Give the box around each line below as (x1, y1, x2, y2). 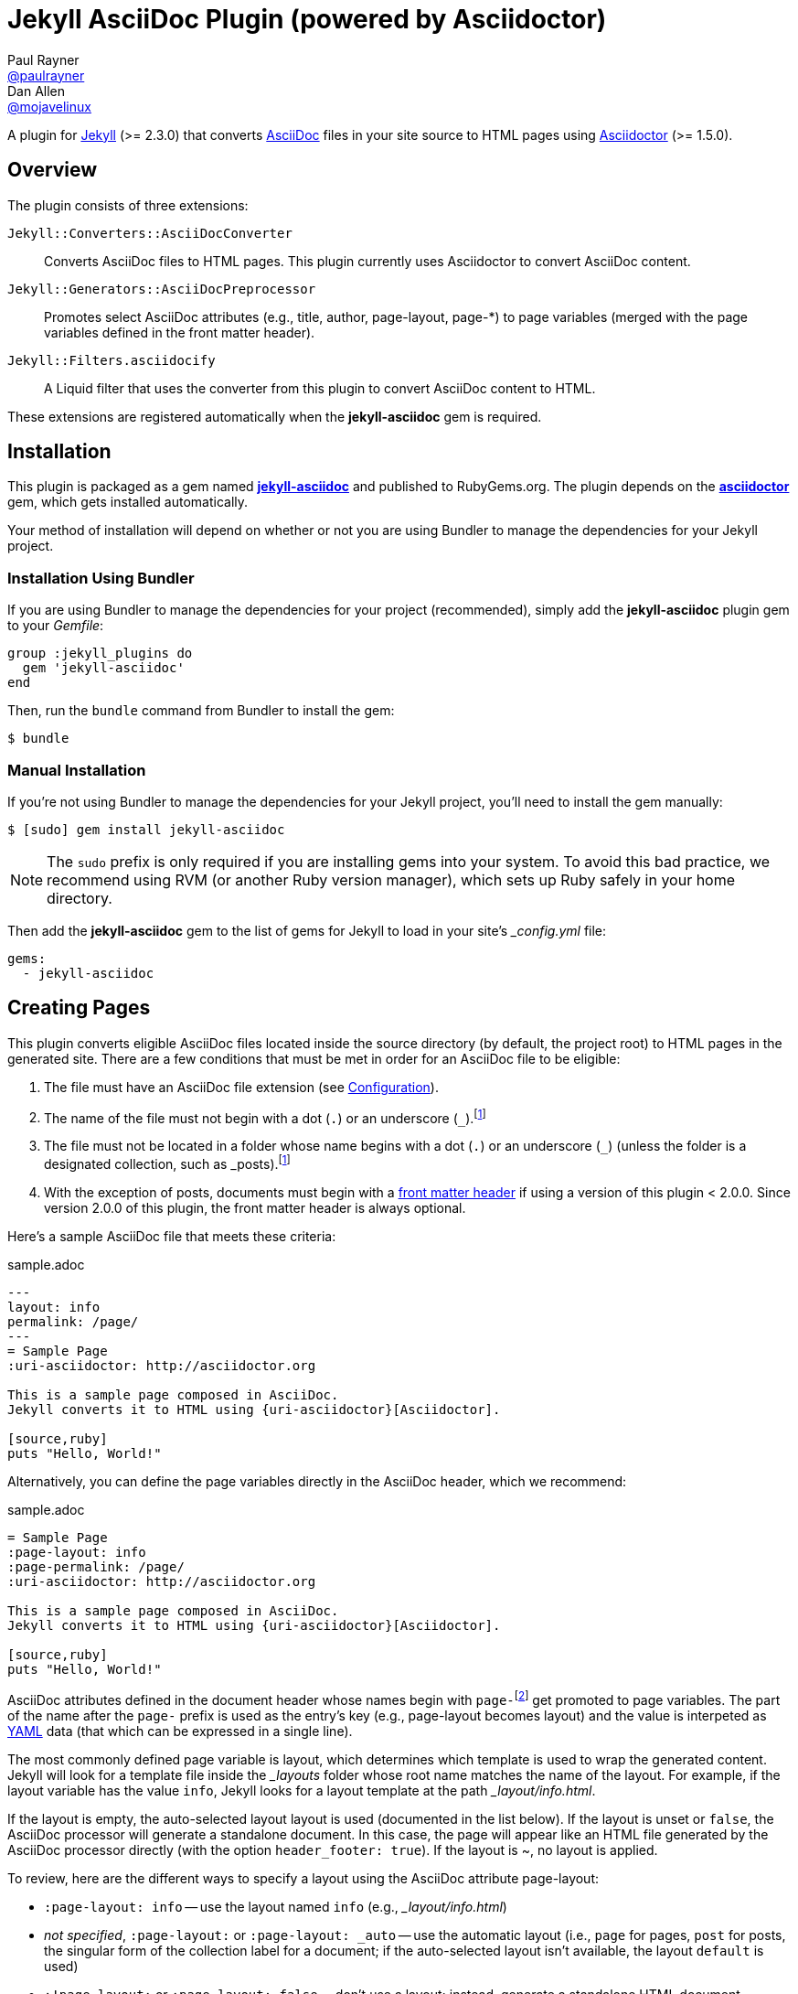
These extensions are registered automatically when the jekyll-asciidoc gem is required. (7, 408, 542, 424)
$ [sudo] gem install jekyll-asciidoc (7, 821, 285, 837)
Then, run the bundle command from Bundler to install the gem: (7, 702, 395, 719)
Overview (7, 158, 98, 182)
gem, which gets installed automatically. (7, 494, 249, 510)
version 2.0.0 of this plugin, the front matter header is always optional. (44, 1200, 466, 1217)
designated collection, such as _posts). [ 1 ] (44, 1153, 291, 1173)
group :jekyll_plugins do (7, 646, 193, 661)
